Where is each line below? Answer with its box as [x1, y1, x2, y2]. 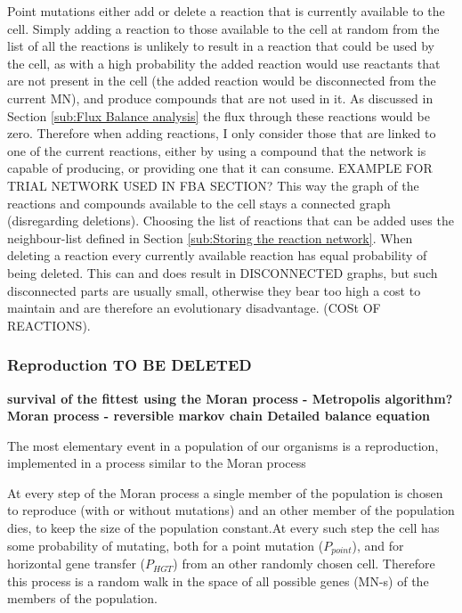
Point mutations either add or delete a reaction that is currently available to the [7, 2, 445, 20]
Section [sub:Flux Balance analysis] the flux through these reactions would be [7, 106, 430, 125]
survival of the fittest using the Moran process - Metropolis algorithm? [7, 388, 453, 407]
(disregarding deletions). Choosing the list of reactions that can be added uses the [7, 211, 454, 230]
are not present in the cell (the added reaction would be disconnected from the [7, 71, 436, 90]
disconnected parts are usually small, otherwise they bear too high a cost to [7, 281, 421, 299]
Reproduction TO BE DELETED [7, 354, 252, 376]
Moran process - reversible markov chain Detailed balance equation [7, 406, 430, 425]
